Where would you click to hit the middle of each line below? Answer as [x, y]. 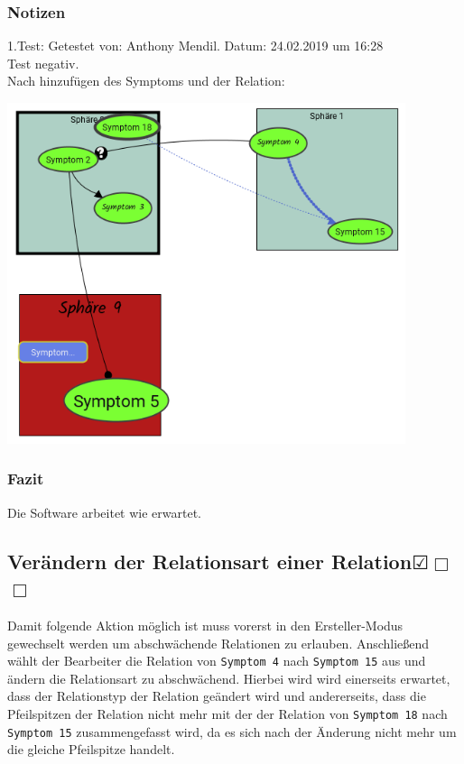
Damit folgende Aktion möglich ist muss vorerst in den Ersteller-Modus [205, 625]
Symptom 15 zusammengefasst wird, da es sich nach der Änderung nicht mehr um [232, 731]
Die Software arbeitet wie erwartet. [104, 512]
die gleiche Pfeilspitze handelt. [91, 749]
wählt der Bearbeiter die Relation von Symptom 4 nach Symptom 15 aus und [217, 661]
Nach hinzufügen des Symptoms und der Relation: [146, 81]
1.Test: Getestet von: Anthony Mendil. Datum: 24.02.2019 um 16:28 [195, 46]
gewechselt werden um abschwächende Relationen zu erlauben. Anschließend [218, 643]
